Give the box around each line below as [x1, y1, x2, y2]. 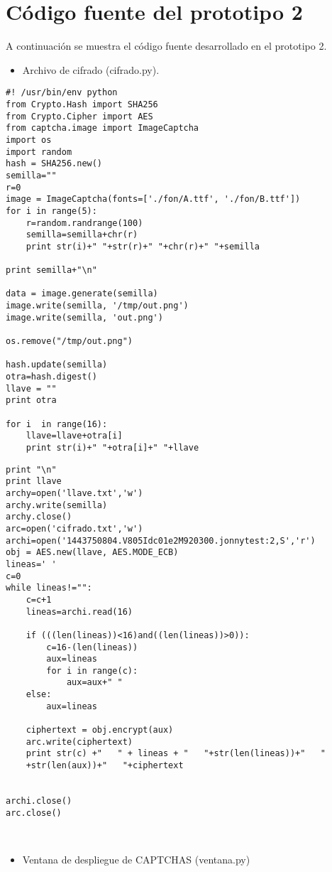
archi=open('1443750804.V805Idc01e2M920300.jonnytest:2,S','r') [6, 535, 316, 546]
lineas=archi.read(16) [26, 606, 133, 617]
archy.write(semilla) [6, 500, 108, 510]
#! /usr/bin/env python [6, 87, 118, 98]
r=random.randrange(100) [26, 217, 143, 228]
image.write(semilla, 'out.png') [6, 312, 163, 323]
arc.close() [6, 807, 62, 818]
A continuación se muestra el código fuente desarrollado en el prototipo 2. [6, 38, 327, 53]
